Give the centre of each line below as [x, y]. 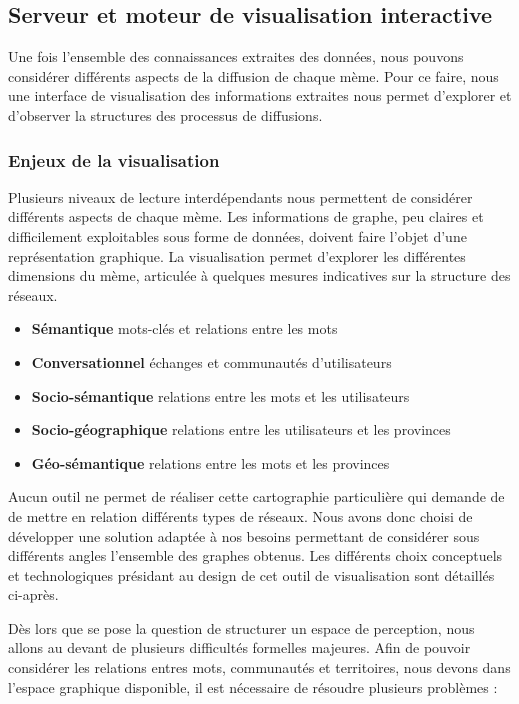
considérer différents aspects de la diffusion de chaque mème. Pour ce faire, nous [253, 75]
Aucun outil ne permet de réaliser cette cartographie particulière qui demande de [256, 496]
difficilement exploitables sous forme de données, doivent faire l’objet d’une [237, 235]
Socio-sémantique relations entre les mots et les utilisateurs [220, 395]
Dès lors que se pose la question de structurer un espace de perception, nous [241, 627]
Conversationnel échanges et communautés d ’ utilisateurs [211, 361]
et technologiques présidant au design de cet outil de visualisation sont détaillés [251, 574]
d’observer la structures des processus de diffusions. [165, 114]
